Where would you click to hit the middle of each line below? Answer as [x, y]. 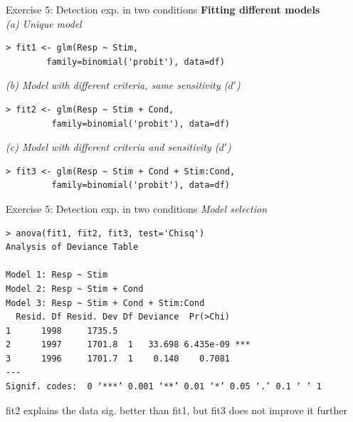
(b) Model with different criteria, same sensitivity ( [117, 85]
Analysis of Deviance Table [72, 247]
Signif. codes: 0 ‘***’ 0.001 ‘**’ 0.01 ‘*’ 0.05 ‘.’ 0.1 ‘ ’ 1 [164, 387]
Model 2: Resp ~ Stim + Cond [75, 289]
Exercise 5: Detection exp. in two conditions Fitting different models [163, 9]
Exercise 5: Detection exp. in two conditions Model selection [137, 208]
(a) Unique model [44, 23]
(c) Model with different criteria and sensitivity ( [112, 147]
